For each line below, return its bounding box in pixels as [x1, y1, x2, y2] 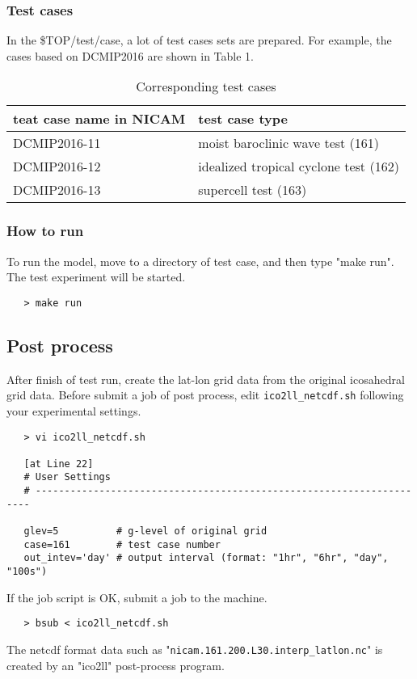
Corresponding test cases [136, 77, 276, 96]
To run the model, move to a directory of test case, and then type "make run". [6, 252, 394, 269]
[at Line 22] [23, 458, 94, 470]
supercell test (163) [198, 180, 307, 200]
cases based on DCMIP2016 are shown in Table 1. [6, 47, 254, 64]
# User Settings [23, 471, 111, 483]
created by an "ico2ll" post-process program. [6, 656, 225, 673]
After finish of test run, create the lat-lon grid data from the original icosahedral [6, 370, 405, 387]
